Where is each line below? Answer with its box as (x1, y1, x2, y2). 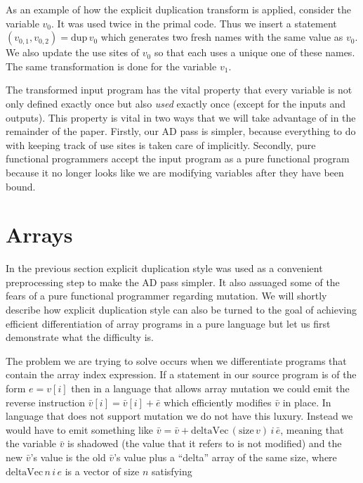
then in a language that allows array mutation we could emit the (71, 381, 350, 395)
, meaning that (280, 422, 344, 437)
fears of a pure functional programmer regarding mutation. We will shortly (6, 288, 327, 303)
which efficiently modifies (164, 394, 272, 409)
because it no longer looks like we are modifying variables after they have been (6, 165, 344, 179)
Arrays (6, 220, 73, 249)
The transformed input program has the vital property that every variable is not (6, 82, 352, 97)
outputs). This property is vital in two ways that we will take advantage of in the (6, 110, 356, 124)
